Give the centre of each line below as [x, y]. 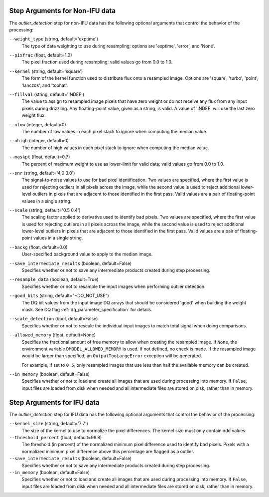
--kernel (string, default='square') [46, 71]
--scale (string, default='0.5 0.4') [45, 210]
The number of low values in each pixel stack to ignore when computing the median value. [115, 131]
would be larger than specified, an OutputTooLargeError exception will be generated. [112, 356]
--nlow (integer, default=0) [38, 124]
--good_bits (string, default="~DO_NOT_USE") [59, 296]
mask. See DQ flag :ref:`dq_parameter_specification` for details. [87, 309]
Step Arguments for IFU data [54, 402]
